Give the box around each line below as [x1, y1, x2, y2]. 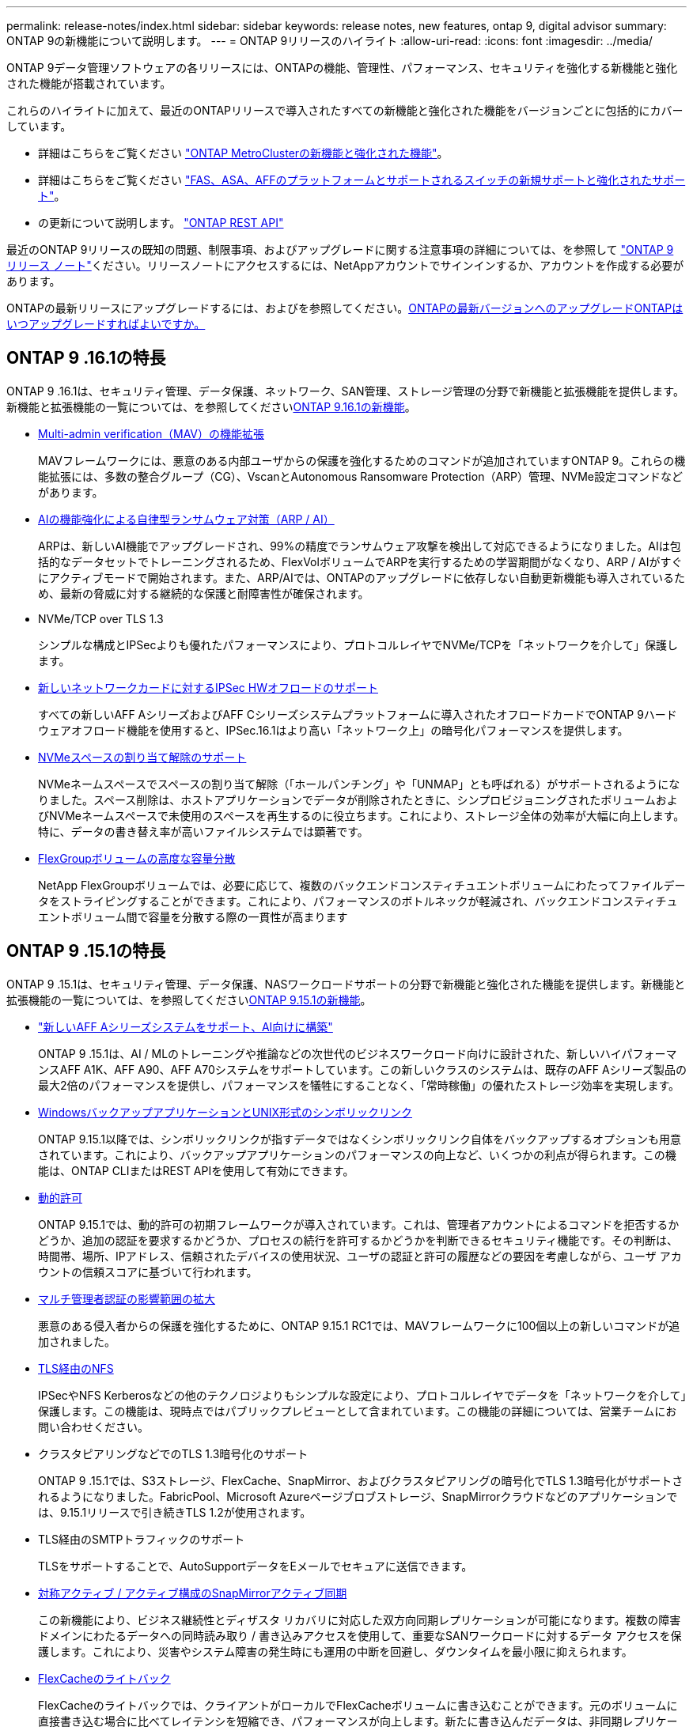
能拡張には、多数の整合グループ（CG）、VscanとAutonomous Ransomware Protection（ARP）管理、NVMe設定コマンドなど [38, 469, 684, 483]
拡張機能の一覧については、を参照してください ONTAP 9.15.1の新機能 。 [6, 992, 372, 1007]
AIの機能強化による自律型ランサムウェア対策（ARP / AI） [38, 512, 335, 526]
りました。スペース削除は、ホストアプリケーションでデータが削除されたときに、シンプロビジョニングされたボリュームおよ [38, 792, 678, 807]
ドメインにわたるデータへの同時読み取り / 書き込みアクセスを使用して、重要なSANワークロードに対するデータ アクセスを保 [38, 1628, 682, 1642]
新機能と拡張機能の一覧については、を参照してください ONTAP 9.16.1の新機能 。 [6, 399, 416, 414]
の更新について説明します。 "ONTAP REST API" [38, 216, 284, 229]
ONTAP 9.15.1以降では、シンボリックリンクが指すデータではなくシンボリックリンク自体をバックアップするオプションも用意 [38, 1132, 681, 1146]
